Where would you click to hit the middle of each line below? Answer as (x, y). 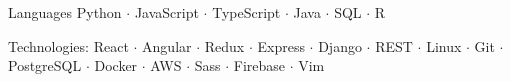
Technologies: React (68, 45)
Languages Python (65, 12)
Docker (116, 65)
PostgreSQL (45, 65)
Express (281, 45)
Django (340, 45)
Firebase (259, 65)
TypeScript (246, 12)
